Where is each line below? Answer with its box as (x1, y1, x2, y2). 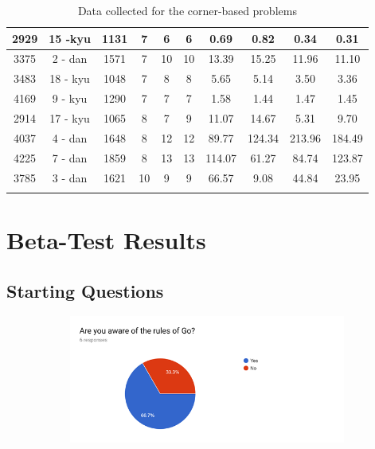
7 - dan (52, 149, 88, 166)
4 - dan (52, 129, 88, 146)
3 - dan (52, 169, 88, 185)
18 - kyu (49, 70, 90, 87)
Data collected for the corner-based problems (77, 2, 297, 18)
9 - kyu (52, 90, 88, 107)
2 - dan (52, 50, 88, 67)
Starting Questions (6, 278, 164, 303)
